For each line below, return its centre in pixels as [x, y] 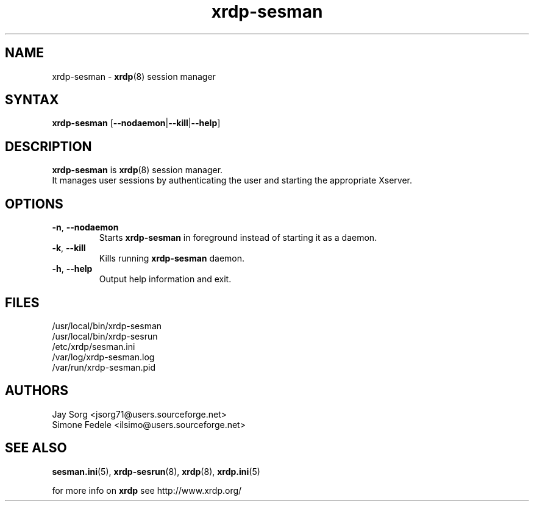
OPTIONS [34, 204]
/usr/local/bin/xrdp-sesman [107, 326]
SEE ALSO [36, 448]
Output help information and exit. [165, 279]
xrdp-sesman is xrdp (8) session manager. [137, 170]
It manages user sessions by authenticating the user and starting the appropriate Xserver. [232, 180]
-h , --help [72, 269]
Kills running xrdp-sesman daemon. [172, 258]
